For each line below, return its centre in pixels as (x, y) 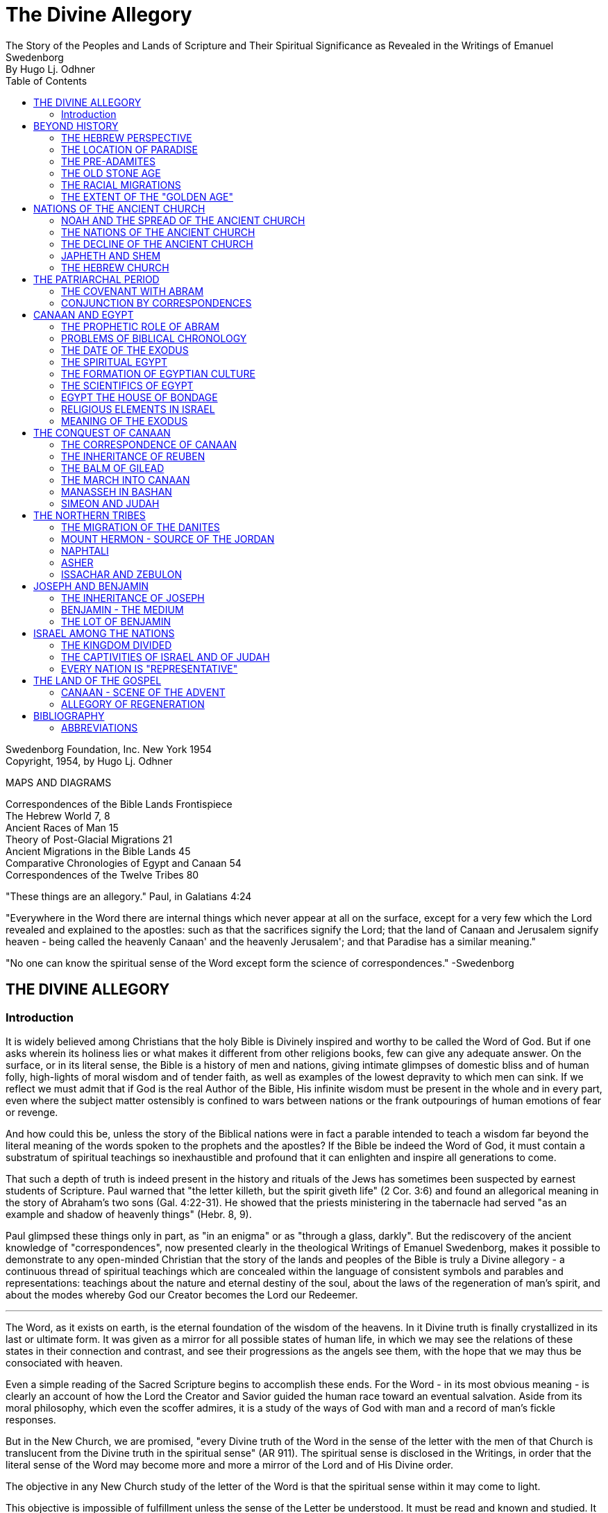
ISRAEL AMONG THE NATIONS (104, 633)
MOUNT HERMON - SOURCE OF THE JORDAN (168, 539)
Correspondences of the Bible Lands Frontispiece (119, 804)
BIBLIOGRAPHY (69, 716)
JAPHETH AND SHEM (111, 255)
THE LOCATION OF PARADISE (129, 149)
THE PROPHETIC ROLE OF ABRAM (141, 326)
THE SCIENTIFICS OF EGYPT (127, 385)
